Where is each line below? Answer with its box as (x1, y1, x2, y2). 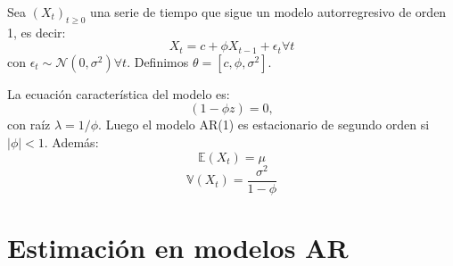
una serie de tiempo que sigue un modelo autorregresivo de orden (90, 3, 447, 21)
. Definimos (127, 52, 189, 71)
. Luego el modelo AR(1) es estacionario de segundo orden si (98, 115, 430, 134)
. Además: (44, 133, 99, 152)
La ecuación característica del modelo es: (7, 84, 230, 103)
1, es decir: (7, 22, 66, 41)
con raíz (7, 115, 51, 134)
